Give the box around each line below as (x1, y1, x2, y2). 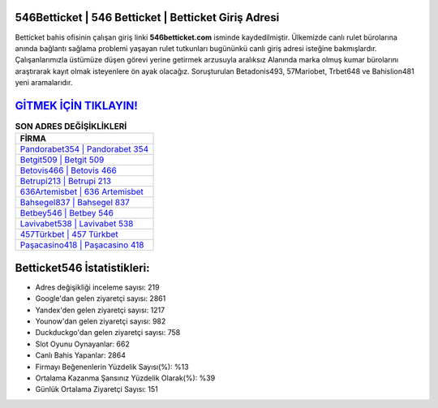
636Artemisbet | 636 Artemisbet (19, 187, 144, 198)
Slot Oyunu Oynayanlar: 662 (35, 339, 130, 349)
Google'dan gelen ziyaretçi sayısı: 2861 (35, 294, 166, 303)
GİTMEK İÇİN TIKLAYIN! (15, 98, 138, 113)
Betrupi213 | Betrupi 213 (19, 175, 112, 187)
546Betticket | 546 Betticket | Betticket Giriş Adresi (15, 11, 280, 24)
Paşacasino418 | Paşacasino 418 (19, 239, 144, 251)
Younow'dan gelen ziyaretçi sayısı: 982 (35, 316, 166, 326)
